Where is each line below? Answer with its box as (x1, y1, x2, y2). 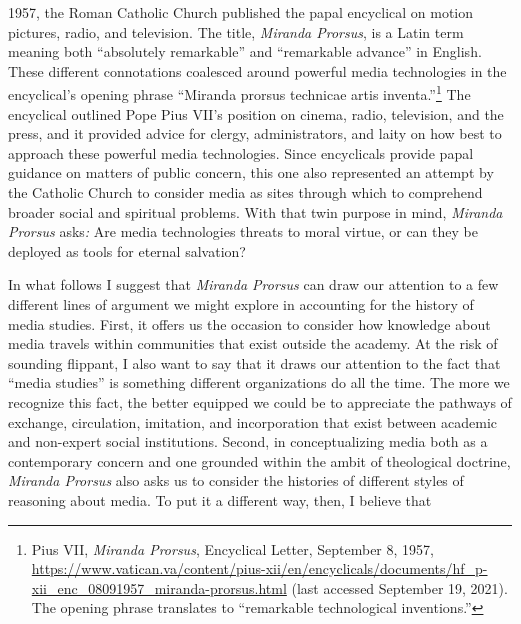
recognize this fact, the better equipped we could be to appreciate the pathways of (8, 391, 512, 412)
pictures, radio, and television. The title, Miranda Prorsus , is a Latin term (8, 21, 464, 42)
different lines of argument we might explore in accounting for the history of (8, 293, 474, 314)
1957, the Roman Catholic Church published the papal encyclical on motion (8, 2, 474, 22)
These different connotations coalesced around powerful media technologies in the (8, 60, 507, 81)
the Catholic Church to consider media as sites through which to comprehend (8, 182, 483, 202)
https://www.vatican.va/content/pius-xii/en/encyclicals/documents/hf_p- (31, 558, 488, 579)
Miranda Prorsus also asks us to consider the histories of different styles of (8, 470, 464, 491)
